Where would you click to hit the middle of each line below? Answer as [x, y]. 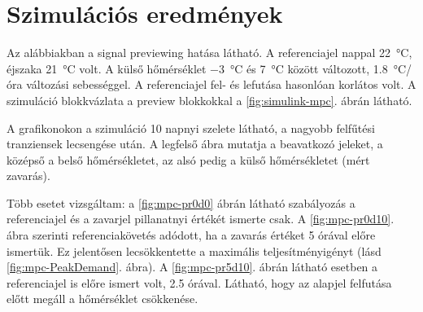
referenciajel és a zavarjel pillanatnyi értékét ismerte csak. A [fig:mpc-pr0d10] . [201, 219]
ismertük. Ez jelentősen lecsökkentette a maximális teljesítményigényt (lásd [194, 250]
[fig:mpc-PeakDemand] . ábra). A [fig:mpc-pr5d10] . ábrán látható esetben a [192, 267]
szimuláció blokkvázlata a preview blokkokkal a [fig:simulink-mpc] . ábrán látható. [209, 100]
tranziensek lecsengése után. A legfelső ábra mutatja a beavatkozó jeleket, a [195, 144]
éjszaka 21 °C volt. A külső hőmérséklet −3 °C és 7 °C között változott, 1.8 [197, 68]
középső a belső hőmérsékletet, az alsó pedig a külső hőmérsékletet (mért [188, 159]
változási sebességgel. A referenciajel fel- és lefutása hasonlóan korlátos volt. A [221, 84]
